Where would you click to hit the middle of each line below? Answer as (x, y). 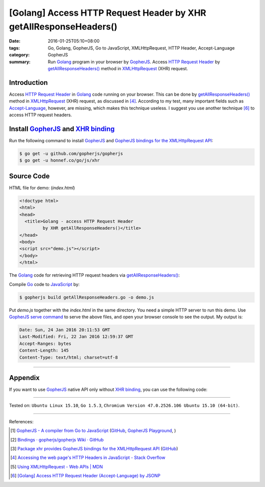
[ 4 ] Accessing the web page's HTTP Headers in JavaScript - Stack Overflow (88, 458)
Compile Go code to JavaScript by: (44, 284)
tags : (14, 48)
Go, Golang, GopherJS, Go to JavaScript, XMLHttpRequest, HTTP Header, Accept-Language (141, 48)
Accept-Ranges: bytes (45, 344)
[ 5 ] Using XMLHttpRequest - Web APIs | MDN (57, 466)
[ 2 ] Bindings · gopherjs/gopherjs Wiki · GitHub (57, 439)
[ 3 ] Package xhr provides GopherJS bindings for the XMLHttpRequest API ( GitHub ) (94, 449)
